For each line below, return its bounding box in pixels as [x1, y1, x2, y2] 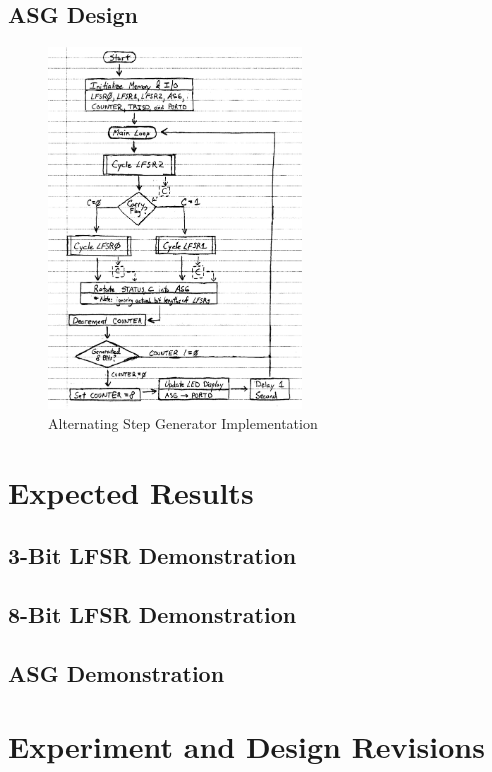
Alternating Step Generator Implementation [48, 412, 318, 433]
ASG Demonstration [8, 657, 225, 688]
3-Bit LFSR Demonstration [8, 540, 297, 571]
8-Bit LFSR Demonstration [8, 598, 297, 629]
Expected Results [8, 471, 254, 512]
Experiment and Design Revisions [8, 726, 485, 767]
